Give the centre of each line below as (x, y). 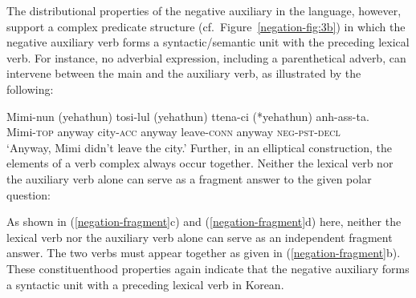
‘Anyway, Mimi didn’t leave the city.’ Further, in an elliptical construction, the (199, 147)
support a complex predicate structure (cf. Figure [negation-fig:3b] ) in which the (206, 26)
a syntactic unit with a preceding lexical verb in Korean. (145, 284)
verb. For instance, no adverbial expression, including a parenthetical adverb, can (206, 57)
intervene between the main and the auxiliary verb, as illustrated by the (184, 73)
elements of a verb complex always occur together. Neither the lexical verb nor (200, 163)
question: (29, 194)
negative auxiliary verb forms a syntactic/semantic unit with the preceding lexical (208, 42)
